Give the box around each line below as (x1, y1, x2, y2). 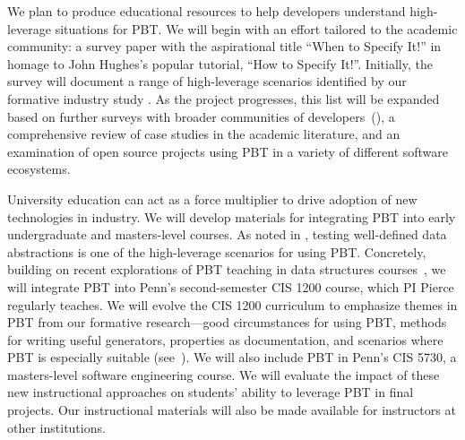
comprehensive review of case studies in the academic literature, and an (7, 125, 400, 143)
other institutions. (7, 418, 106, 436)
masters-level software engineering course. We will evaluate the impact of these (7, 365, 440, 384)
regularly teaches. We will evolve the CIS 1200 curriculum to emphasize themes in (7, 295, 458, 314)
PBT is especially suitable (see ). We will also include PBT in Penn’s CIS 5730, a (7, 348, 457, 367)
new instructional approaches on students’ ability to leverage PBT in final (7, 383, 414, 401)
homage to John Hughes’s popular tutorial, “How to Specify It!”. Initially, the (7, 54, 433, 73)
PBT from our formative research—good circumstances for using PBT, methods (7, 313, 447, 332)
